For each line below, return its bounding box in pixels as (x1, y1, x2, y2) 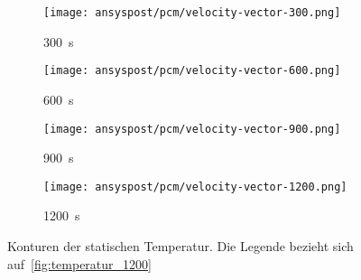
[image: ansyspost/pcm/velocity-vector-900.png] (43, 122, 341, 135)
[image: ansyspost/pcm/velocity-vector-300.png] (43, 6, 341, 19)
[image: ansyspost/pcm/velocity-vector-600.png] (43, 64, 341, 78)
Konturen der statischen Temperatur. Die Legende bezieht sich (7, 237, 354, 255)
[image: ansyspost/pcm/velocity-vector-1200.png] (43, 180, 347, 193)
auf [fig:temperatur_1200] (7, 254, 152, 273)
